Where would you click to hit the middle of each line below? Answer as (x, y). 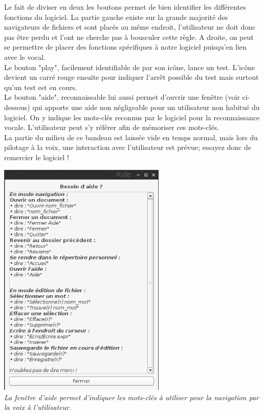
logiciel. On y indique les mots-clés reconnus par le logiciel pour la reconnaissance (132, 117)
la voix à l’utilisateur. (38, 407)
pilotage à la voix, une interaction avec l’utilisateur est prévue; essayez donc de (128, 147)
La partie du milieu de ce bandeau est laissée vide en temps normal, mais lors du (131, 137)
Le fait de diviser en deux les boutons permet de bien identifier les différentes (125, 7)
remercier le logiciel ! (37, 157)
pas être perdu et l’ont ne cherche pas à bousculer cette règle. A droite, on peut (129, 37)
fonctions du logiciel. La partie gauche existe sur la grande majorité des (116, 17)
